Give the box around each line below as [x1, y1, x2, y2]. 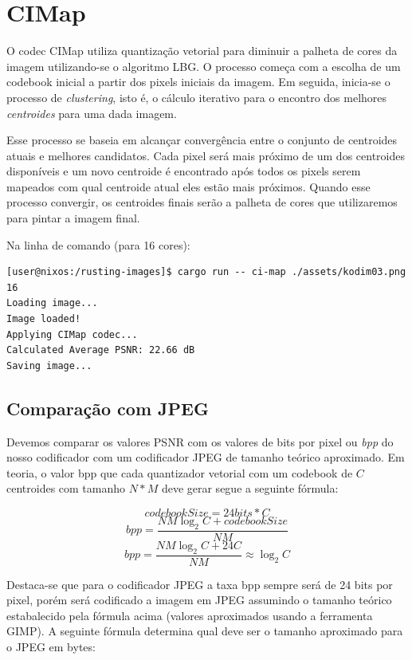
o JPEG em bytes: [6, 638, 96, 655]
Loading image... [6, 297, 98, 309]
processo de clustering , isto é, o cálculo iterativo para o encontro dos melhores [6, 88, 387, 105]
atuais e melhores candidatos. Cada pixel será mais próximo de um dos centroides [6, 147, 405, 163]
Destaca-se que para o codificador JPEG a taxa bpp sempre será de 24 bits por [6, 576, 393, 592]
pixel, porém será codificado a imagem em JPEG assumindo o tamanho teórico [6, 591, 392, 608]
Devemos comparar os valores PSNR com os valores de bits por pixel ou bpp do [6, 433, 394, 450]
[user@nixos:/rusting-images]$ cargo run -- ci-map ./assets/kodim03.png [6, 266, 406, 278]
